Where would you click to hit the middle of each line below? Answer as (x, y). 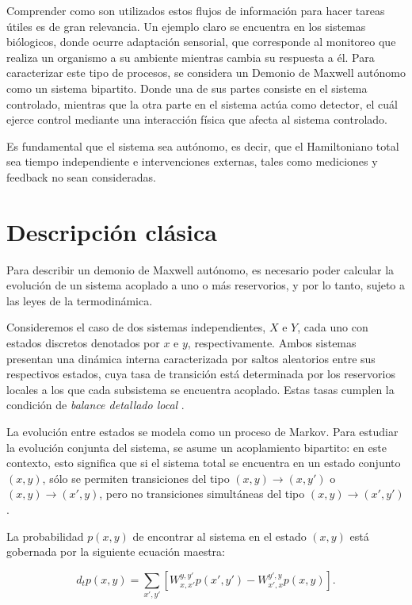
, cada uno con (333, 327)
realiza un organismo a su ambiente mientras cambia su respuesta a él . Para (191, 57)
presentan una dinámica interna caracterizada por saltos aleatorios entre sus (191, 358)
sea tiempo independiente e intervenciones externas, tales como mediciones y (192, 161)
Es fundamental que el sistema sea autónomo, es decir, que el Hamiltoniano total (203, 146)
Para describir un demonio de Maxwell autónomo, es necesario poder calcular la (200, 269)
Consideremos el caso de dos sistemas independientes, (136, 327)
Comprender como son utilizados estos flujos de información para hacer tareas (196, 10)
